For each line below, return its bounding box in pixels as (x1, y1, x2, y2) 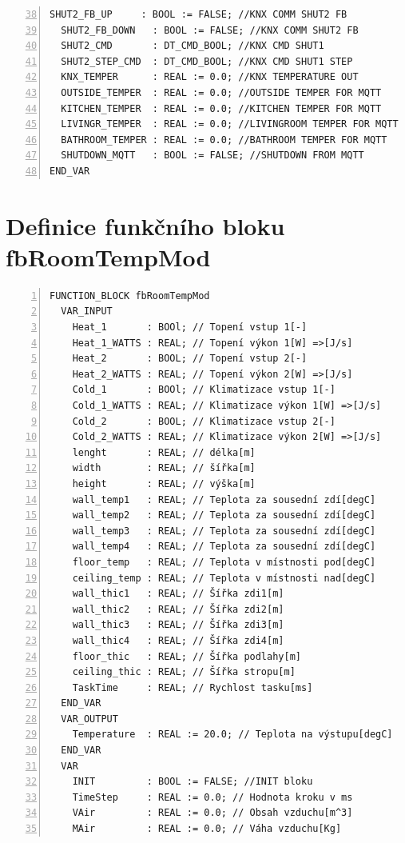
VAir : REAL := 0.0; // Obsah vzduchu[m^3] (72, 807, 353, 819)
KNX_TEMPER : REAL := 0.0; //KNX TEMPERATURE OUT (61, 71, 359, 83)
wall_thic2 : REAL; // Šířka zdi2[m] (72, 603, 284, 615)
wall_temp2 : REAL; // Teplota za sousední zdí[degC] (72, 509, 376, 521)
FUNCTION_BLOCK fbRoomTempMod (50, 290, 210, 302)
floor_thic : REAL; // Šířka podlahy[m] (72, 650, 301, 662)
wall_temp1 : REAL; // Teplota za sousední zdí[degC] (72, 493, 376, 505)
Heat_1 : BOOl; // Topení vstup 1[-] (72, 322, 308, 334)
